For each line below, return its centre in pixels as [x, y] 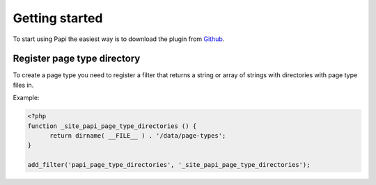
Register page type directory [77, 59]
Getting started [58, 18]
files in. [23, 85]
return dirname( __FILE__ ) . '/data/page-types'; [138, 136]
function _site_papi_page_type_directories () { [112, 126]
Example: [26, 98]
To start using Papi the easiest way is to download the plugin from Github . [119, 39]
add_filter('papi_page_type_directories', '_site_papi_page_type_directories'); [169, 165]
